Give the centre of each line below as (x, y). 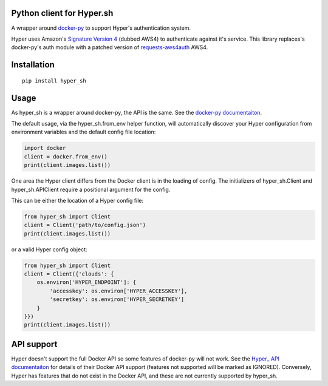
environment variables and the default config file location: (84, 132)
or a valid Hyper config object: (49, 249)
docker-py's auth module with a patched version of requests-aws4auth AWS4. (110, 47)
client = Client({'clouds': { (69, 274)
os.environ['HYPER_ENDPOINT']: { (87, 283)
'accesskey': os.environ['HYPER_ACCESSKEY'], (118, 291)
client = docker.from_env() (66, 157)
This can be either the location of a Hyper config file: (77, 200)
